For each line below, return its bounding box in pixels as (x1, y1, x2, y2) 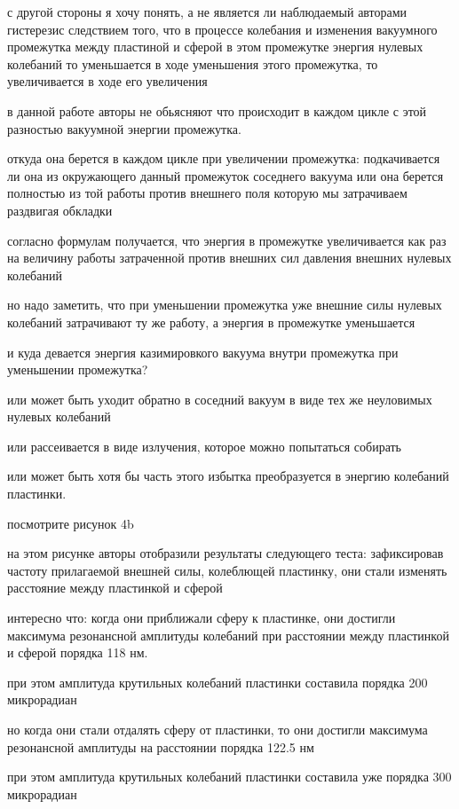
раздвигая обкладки (7, 200, 113, 219)
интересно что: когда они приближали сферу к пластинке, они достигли (7, 609, 396, 627)
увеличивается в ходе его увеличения (7, 72, 208, 90)
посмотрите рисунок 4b (7, 514, 134, 532)
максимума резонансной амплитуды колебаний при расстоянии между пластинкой (7, 625, 449, 644)
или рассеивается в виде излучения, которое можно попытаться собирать (7, 436, 401, 455)
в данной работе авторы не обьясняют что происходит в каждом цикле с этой (7, 101, 427, 120)
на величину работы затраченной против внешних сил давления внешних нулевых (7, 248, 452, 267)
